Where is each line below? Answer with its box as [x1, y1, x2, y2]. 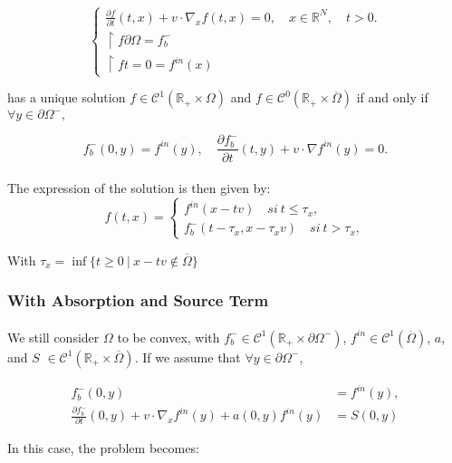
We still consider [7, 327, 100, 346]
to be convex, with [117, 327, 220, 346]
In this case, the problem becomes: [7, 439, 199, 458]
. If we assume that [134, 347, 241, 366]
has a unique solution [7, 88, 126, 107]
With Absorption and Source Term [7, 289, 269, 312]
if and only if [356, 88, 428, 107]
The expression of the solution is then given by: [7, 178, 271, 198]
